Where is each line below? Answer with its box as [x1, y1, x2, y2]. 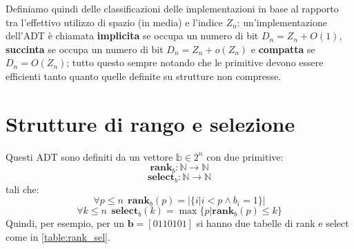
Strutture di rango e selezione [6, 109, 295, 137]
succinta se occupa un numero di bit [6, 41, 164, 56]
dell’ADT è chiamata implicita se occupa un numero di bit [6, 28, 259, 43]
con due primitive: [206, 149, 284, 163]
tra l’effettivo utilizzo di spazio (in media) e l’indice [6, 14, 223, 29]
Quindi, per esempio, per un [6, 216, 125, 230]
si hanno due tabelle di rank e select [196, 216, 349, 230]
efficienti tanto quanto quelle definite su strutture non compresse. [6, 68, 282, 83]
